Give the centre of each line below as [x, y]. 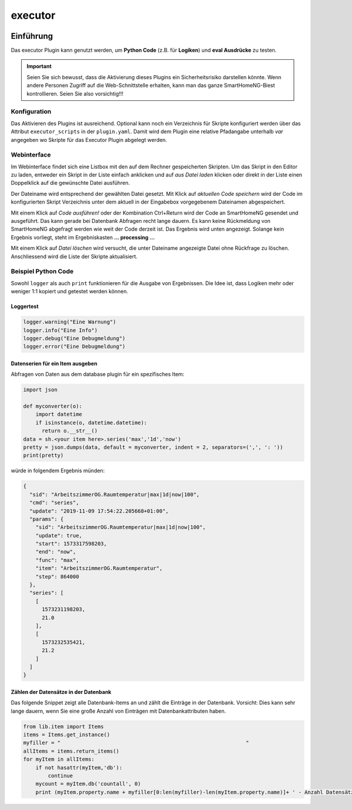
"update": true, [59, 536]
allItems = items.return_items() [71, 751]
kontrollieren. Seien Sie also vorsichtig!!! [75, 93]
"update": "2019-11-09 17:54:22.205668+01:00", [99, 511]
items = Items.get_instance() [67, 735]
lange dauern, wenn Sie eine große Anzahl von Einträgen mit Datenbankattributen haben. [119, 711]
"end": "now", [56, 552]
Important [39, 66]
